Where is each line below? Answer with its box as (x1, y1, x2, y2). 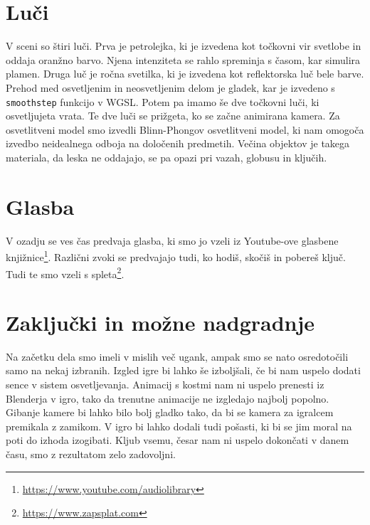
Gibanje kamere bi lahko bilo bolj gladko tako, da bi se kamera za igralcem (6, 405, 334, 420)
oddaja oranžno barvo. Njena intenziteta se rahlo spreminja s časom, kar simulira (6, 52, 361, 67)
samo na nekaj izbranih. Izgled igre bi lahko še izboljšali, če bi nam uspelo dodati (6, 363, 361, 378)
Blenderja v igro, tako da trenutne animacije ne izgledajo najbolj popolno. (6, 391, 329, 405)
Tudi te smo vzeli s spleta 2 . (6, 264, 125, 281)
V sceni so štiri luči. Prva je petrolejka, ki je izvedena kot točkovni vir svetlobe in (6, 38, 361, 53)
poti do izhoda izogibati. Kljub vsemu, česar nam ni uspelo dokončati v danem (6, 433, 349, 447)
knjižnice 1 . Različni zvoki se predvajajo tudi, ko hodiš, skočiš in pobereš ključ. (6, 248, 346, 264)
